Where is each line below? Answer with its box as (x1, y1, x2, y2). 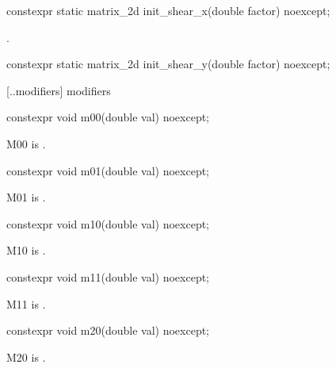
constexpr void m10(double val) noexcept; (6, 215, 210, 232)
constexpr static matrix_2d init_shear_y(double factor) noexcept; (6, 56, 330, 72)
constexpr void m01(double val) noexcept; (6, 162, 210, 178)
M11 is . (6, 295, 46, 312)
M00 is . (6, 135, 46, 151)
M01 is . (6, 189, 46, 205)
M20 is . (6, 348, 46, 365)
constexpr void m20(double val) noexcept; (6, 322, 210, 339)
